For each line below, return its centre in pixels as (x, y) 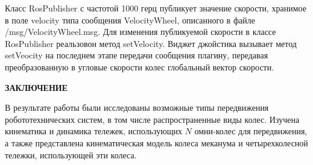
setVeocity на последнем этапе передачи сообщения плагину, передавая (137, 55)
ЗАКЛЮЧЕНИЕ (36, 87)
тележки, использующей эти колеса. (71, 154)
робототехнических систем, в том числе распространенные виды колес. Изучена (152, 119)
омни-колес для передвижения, (251, 131)
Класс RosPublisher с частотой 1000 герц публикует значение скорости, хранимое (156, 8)
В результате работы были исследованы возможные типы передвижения (137, 107)
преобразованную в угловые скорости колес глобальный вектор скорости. (140, 67)
